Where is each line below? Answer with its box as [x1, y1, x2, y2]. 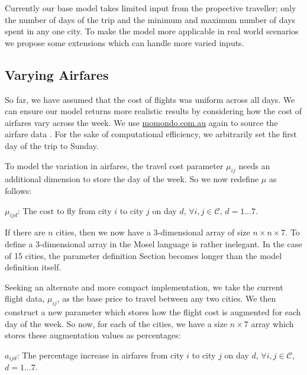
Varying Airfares [5, 65, 109, 83]
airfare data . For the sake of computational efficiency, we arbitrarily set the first [5, 128, 297, 140]
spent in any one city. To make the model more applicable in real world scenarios [5, 25, 299, 37]
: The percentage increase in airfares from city [17, 348, 184, 361]
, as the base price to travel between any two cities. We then [57, 292, 276, 305]
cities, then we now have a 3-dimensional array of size [56, 226, 250, 238]
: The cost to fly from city [17, 204, 112, 216]
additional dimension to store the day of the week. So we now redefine [5, 173, 259, 185]
